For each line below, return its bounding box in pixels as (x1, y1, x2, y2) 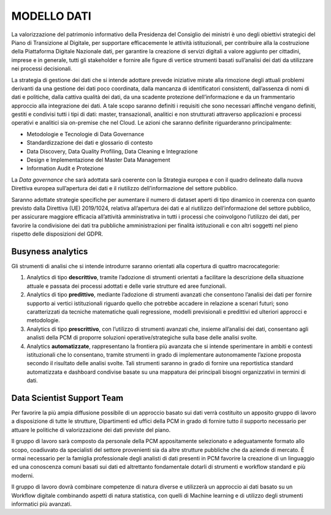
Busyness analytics (11, 246, 88, 257)
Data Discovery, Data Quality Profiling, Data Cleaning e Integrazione (26, 147, 199, 155)
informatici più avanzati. (11, 500, 72, 508)
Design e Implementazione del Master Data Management (26, 157, 171, 164)
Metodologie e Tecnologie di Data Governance (26, 130, 144, 137)
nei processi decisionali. (11, 65, 73, 72)
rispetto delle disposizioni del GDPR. (11, 230, 104, 238)
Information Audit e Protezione (26, 165, 104, 172)
